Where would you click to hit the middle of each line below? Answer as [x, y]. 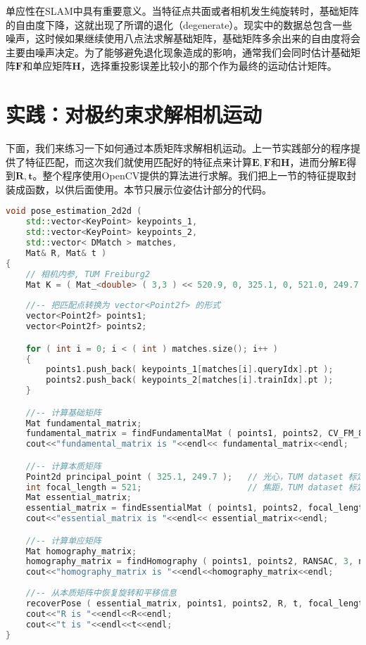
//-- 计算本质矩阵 [63, 466]
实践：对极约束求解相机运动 [134, 114]
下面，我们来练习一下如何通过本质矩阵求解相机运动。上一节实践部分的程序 [178, 148]
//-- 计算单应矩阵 [63, 541]
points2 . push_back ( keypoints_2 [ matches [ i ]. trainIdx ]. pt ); [190, 380]
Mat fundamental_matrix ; [84, 423]
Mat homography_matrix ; [81, 551]
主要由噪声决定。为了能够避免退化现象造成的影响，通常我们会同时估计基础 [178, 52]
